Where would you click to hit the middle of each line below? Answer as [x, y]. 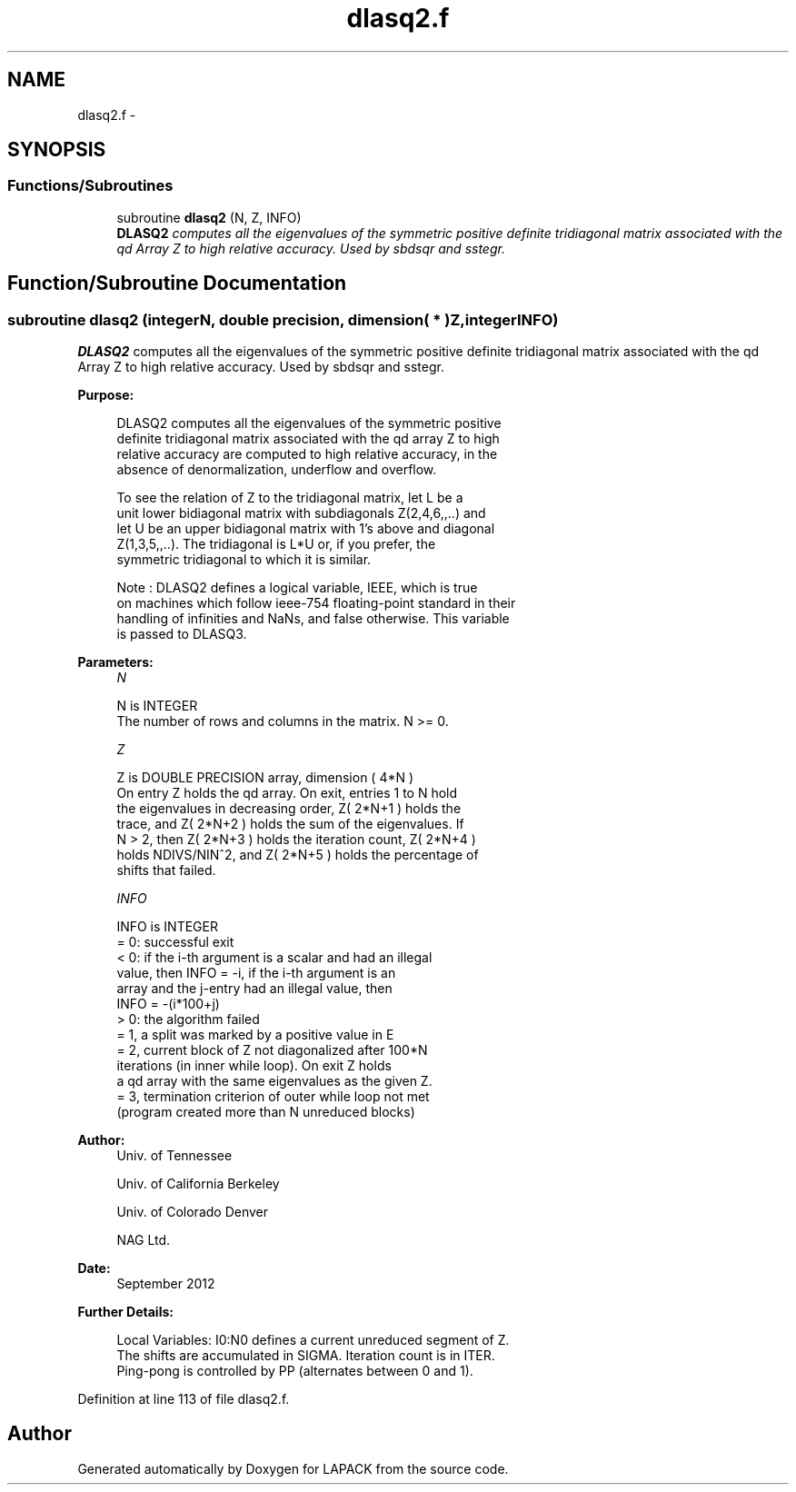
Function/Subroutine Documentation [177, 283]
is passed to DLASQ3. [182, 634]
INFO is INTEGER [167, 927]
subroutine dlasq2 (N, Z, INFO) [209, 217]
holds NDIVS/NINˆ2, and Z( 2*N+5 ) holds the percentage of [298, 855]
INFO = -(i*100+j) [168, 1004]
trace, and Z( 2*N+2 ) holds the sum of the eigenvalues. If [290, 824]
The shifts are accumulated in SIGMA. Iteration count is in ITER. [306, 1356]
